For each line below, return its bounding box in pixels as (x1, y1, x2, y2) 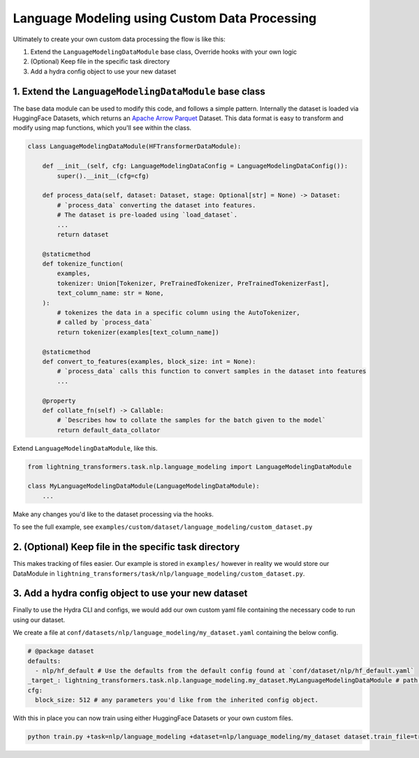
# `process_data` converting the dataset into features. (57, 201, 256, 209)
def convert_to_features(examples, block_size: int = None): (42, 357, 256, 365)
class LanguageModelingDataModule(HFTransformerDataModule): (27, 143, 242, 150)
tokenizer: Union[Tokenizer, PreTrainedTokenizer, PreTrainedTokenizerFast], (57, 279, 330, 287)
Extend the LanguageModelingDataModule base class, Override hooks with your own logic (30, 48, 297, 56)
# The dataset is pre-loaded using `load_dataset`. (57, 211, 238, 219)
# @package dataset (27, 647, 94, 655)
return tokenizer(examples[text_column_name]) (57, 328, 219, 336)
